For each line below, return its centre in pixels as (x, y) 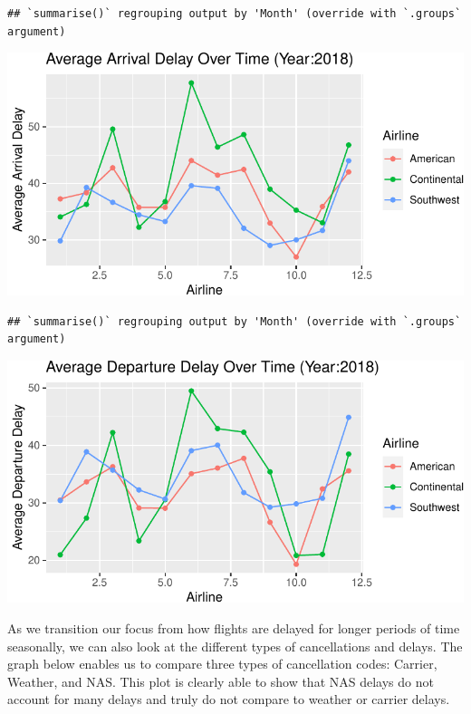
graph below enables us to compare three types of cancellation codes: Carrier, (222, 664)
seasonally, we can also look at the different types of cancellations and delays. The (235, 646)
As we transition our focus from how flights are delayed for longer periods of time (234, 628)
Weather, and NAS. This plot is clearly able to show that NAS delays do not (221, 681)
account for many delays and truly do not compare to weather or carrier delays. (229, 699)
